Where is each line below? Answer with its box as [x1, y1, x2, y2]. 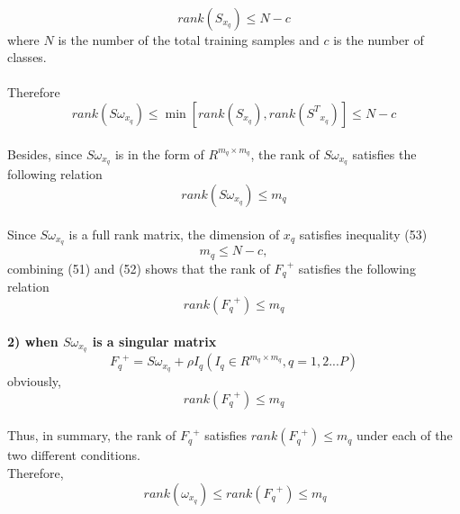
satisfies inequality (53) [299, 224, 428, 243]
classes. [7, 48, 47, 67]
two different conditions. [7, 446, 140, 464]
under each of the [356, 426, 453, 445]
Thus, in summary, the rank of [7, 426, 176, 445]
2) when [7, 331, 59, 350]
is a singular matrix [92, 331, 217, 350]
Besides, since [7, 144, 83, 163]
